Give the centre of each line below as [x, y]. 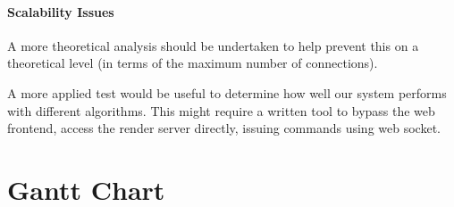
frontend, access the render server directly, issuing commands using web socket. [224, 128]
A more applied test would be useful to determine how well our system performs [227, 92]
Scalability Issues [61, 11]
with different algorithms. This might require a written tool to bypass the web [221, 110]
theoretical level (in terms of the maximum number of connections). [193, 63]
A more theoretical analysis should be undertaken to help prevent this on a [213, 45]
